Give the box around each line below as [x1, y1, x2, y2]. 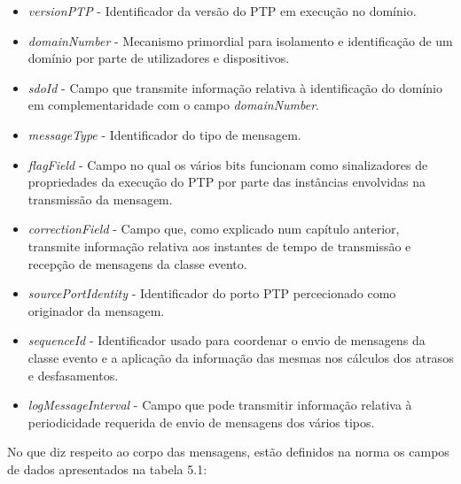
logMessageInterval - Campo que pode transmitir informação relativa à [27, 396, 412, 414]
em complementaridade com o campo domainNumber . [27, 96, 320, 114]
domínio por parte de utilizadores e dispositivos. [27, 49, 290, 67]
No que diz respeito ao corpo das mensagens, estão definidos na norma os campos [7, 442, 449, 461]
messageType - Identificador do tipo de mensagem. [27, 125, 301, 143]
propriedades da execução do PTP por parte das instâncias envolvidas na [27, 173, 426, 191]
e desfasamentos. [27, 365, 119, 384]
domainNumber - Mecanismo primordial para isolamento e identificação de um [27, 31, 453, 50]
